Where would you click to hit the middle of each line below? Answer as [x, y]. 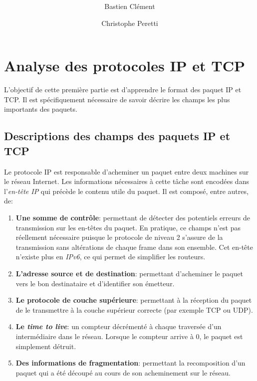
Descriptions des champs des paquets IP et [117, 136]
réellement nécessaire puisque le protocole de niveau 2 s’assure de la [119, 237]
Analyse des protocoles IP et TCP [125, 66]
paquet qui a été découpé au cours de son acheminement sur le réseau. [123, 372]
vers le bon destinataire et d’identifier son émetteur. [95, 283]
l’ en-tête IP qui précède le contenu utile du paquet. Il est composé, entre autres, [126, 191]
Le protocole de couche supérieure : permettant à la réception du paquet [134, 300]
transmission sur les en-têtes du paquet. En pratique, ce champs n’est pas [128, 227]
